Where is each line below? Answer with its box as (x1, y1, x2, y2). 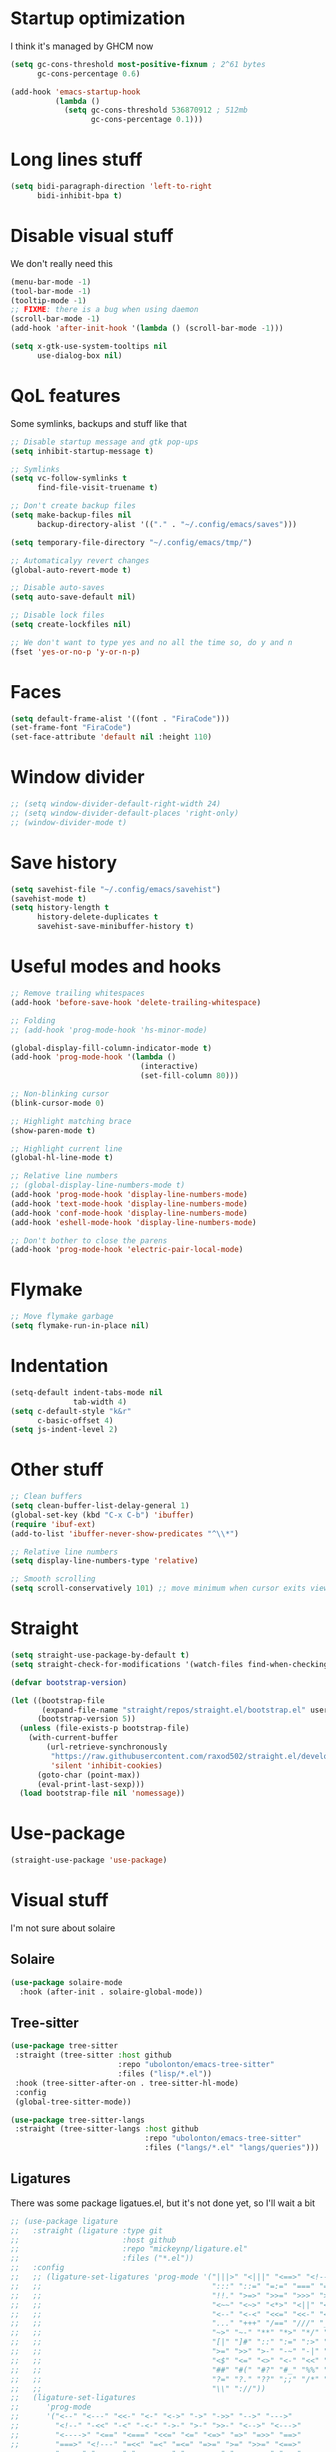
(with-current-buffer (28, 1733, 118, 1743)
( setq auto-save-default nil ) (10, 592, 137, 602)
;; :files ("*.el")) (10, 2253, 195, 2264)
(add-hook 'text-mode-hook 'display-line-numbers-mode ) (10, 1198, 248, 1209)
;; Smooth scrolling (10, 1574, 97, 1584)
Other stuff (10, 1458, 104, 1481)
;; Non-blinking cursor (10, 1089, 110, 1099)
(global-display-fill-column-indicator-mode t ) (10, 1043, 213, 1053)
